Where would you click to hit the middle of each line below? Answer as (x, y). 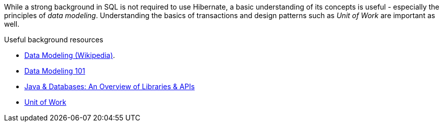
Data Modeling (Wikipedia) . (70, 55)
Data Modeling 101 (55, 71)
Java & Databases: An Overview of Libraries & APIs (110, 86)
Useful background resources (54, 40)
